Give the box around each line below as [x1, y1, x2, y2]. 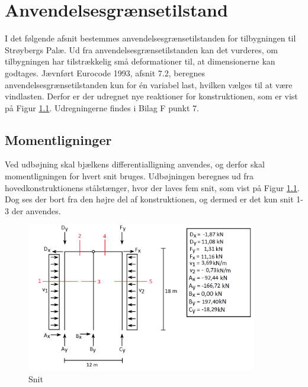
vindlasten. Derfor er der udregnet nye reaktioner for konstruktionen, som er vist [5, 90, 298, 102]
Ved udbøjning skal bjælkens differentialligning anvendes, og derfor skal [5, 158, 265, 170]
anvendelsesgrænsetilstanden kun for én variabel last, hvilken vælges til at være [5, 78, 293, 91]
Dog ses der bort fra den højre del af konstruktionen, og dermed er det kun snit [5, 193, 294, 205]
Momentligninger [5, 130, 112, 149]
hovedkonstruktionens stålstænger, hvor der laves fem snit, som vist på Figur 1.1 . [5, 181, 300, 193]
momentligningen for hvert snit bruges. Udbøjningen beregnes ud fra [5, 170, 254, 182]
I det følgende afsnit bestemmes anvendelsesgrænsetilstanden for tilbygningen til [5, 32, 296, 44]
